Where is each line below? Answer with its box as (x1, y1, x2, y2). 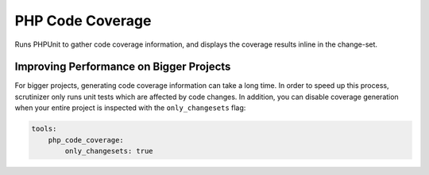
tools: (31, 124, 57, 134)
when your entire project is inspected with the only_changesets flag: (14, 103, 246, 112)
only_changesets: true (64, 146, 154, 155)
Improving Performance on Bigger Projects (14, 60, 231, 74)
